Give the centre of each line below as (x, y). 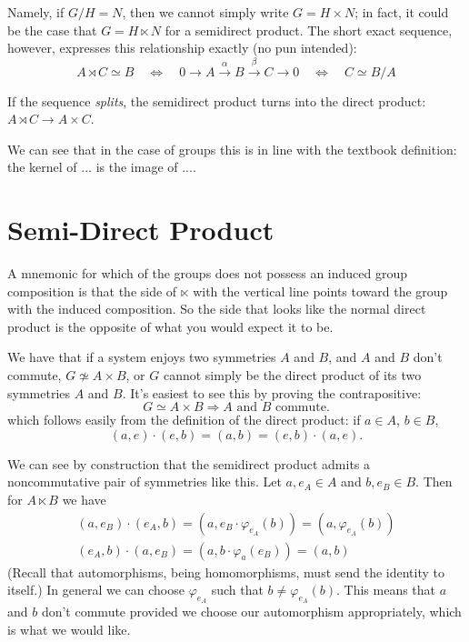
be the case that (52, 30)
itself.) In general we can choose (96, 590)
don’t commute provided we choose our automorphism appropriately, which (251, 612)
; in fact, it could (402, 12)
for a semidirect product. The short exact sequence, (309, 30)
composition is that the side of (92, 291)
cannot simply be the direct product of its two (292, 375)
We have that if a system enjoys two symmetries (142, 357)
